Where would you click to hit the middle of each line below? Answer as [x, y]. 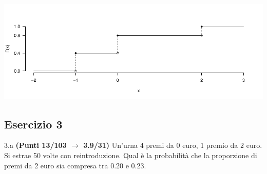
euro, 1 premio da [210, 145]
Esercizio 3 [33, 124]
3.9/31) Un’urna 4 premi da [129, 145]
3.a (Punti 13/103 [35, 145]
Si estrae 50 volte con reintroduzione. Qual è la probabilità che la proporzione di [131, 155]
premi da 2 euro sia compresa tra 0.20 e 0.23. [75, 165]
